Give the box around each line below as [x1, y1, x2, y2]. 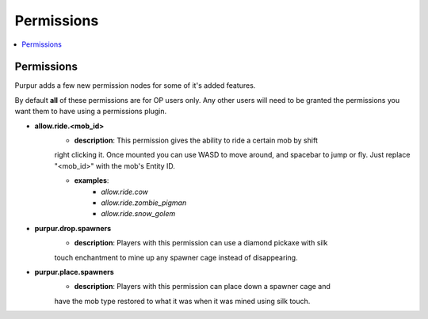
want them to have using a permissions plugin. [14, 107, 166, 116]
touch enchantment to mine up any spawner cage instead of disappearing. [54, 253, 298, 262]
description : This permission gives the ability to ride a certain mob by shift [74, 135, 319, 146]
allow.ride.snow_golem [101, 209, 176, 218]
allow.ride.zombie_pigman [101, 198, 187, 207]
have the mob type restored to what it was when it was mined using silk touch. [54, 296, 311, 306]
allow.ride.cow [101, 187, 149, 196]
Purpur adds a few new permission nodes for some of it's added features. [14, 81, 256, 90]
